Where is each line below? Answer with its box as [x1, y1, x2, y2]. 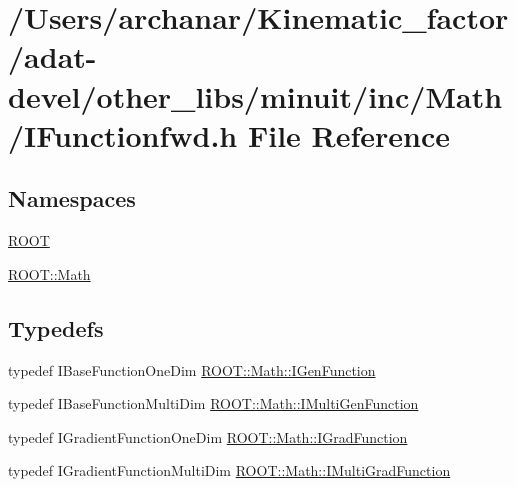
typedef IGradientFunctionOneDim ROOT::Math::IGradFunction [8, 426, 408, 447]
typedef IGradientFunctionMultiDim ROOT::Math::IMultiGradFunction [8, 460, 451, 481]
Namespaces [8, 183, 136, 214]
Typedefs [8, 312, 104, 343]
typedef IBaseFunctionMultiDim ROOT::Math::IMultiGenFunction [8, 393, 419, 414]
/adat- [8, 36, 97, 77]
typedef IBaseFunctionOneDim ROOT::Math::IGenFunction [8, 359, 376, 380]
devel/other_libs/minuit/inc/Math [8, 75, 503, 116]
